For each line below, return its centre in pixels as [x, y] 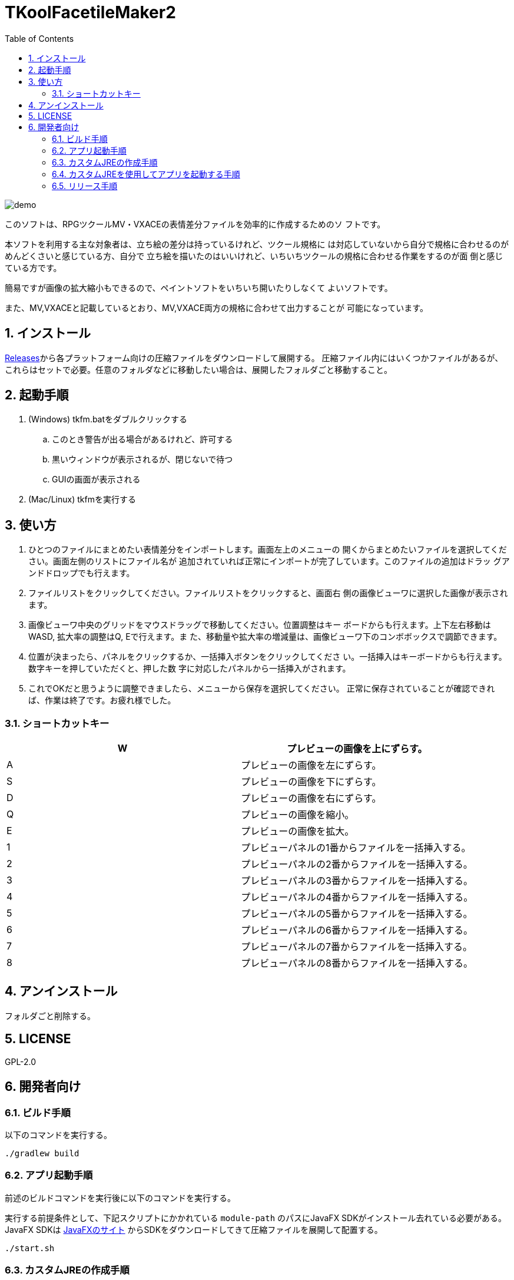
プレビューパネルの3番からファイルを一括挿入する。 [357, 881]
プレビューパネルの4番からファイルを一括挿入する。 [357, 897]
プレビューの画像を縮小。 [298, 815]
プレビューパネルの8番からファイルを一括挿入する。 [357, 963]
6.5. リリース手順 [85, 186]
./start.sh [30, 1248]
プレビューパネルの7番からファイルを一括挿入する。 [357, 947]
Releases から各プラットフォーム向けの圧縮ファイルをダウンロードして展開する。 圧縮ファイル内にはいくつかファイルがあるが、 [254, 358]
